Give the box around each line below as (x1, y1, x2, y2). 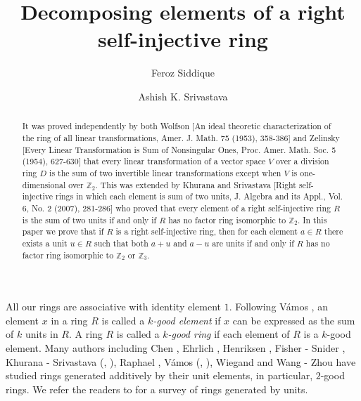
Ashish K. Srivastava (138, 88, 228, 103)
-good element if (153, 313, 221, 327)
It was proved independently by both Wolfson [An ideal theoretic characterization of (22, 120, 331, 132)
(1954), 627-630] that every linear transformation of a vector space (22, 155, 266, 167)
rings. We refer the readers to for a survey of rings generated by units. (6, 381, 308, 396)
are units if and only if (212, 237, 294, 249)
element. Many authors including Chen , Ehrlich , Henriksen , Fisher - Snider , (6, 340, 346, 355)
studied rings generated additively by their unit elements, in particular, (6, 368, 313, 383)
